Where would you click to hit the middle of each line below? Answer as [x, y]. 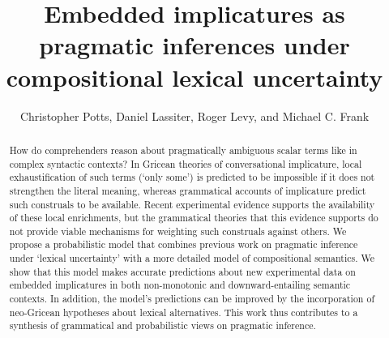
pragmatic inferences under [194, 45]
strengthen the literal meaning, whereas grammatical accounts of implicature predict [188, 190]
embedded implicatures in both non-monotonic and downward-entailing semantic [180, 285]
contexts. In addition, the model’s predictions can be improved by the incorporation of [192, 299]
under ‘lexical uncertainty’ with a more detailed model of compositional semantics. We [192, 258]
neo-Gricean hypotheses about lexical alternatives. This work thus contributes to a [184, 312]
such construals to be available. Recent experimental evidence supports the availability [192, 204]
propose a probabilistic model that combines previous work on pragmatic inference [184, 244]
